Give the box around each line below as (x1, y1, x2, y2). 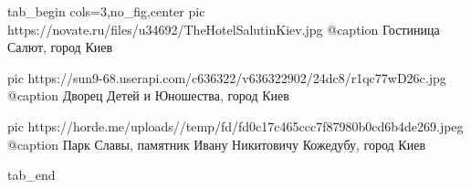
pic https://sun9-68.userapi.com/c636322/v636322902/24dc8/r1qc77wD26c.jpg (7, 68, 446, 87)
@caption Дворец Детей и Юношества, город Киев (7, 86, 289, 105)
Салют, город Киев (7, 37, 113, 57)
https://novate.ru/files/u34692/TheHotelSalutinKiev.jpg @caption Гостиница (7, 19, 440, 38)
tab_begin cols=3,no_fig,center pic (7, 2, 205, 20)
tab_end (7, 165, 56, 184)
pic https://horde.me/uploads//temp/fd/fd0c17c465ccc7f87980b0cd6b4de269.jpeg (7, 116, 464, 135)
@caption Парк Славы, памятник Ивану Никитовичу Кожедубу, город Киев (7, 134, 426, 153)
